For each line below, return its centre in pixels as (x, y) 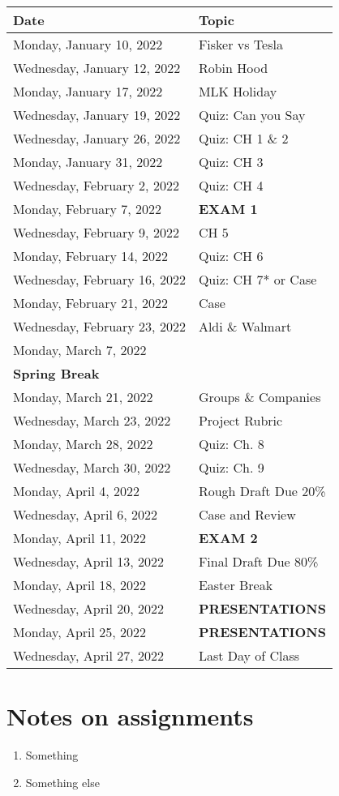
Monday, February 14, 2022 (91, 256)
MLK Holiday (238, 91)
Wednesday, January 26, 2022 (97, 138)
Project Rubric (240, 420)
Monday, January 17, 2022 (88, 91)
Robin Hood (233, 68)
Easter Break (236, 585)
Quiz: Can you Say (252, 115)
